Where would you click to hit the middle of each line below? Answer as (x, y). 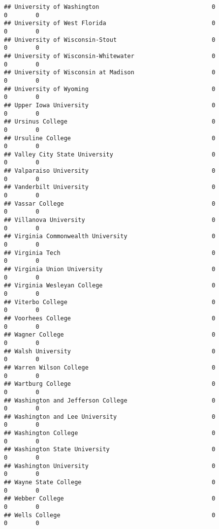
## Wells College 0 (110, 515)
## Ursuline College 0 (110, 138)
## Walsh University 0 (110, 351)
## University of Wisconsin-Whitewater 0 (110, 56)
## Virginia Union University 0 (110, 269)
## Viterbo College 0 (110, 302)
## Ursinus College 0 (110, 122)
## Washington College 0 (110, 433)
